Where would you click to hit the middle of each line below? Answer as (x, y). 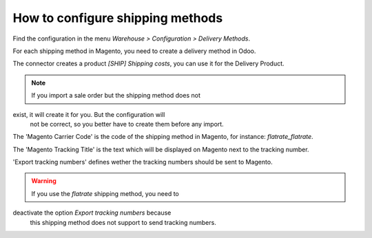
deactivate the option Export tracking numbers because (92, 213)
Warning (44, 181)
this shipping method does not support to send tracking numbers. (123, 222)
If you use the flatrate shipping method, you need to (105, 193)
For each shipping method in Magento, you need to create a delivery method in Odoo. (134, 51)
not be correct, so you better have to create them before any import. (127, 124)
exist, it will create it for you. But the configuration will (89, 114)
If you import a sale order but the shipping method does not (116, 96)
